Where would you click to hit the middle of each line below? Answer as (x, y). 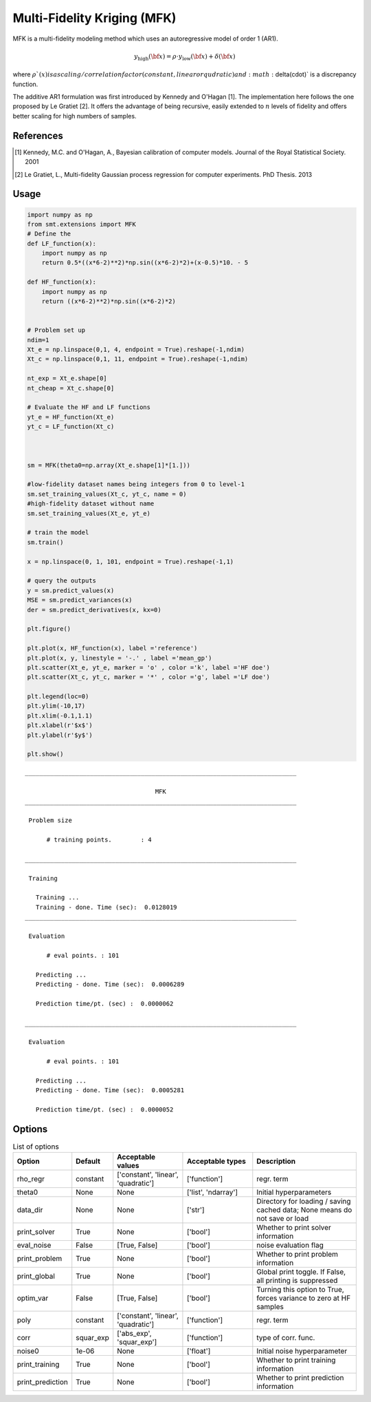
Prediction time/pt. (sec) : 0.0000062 (104, 1003)
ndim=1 (38, 340)
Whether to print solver (294, 1228)
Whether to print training (296, 1360)
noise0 (28, 1351)
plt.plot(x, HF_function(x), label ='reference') (112, 648)
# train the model (58, 533)
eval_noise (34, 1245)
